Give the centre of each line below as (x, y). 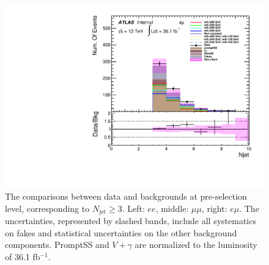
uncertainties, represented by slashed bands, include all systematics (131, 221)
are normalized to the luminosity (196, 245)
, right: (214, 208)
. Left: (133, 208)
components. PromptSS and (57, 245)
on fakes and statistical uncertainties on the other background (121, 232)
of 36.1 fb (23, 257)
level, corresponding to (47, 208)
